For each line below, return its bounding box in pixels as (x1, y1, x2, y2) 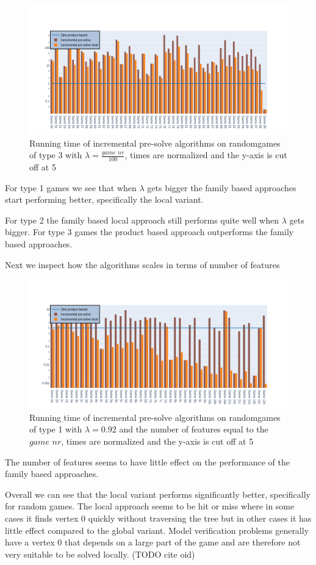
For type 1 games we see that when (5, 181, 137, 194)
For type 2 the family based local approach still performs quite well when (5, 213, 279, 226)
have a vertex (5, 536, 55, 549)
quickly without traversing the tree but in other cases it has (88, 511, 312, 524)
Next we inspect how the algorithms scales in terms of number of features (5, 258, 280, 271)
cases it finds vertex (5, 511, 79, 524)
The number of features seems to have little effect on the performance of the (5, 455, 290, 468)
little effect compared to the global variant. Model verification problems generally (5, 523, 309, 536)
